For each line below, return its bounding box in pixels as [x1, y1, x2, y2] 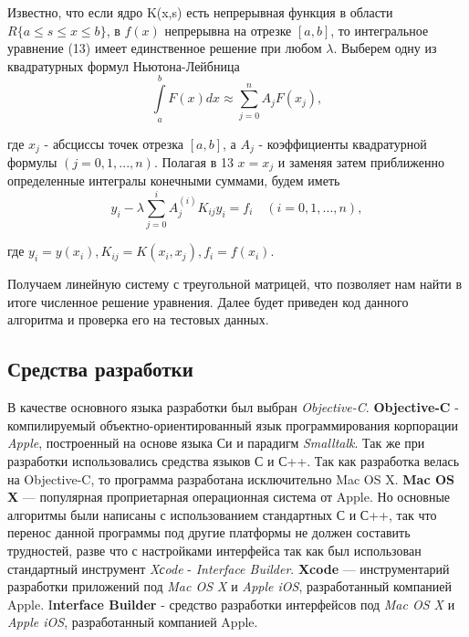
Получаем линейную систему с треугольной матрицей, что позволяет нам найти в [7, 274, 463, 293]
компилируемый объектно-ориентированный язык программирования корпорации [7, 415, 459, 434]
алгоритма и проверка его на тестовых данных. [7, 310, 269, 329]
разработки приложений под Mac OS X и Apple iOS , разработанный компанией [7, 577, 453, 596]
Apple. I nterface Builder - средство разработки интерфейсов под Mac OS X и [7, 594, 455, 613]
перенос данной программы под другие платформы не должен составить [7, 523, 411, 542]
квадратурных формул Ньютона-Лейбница [7, 56, 240, 75]
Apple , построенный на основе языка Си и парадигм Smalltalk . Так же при [7, 433, 425, 452]
